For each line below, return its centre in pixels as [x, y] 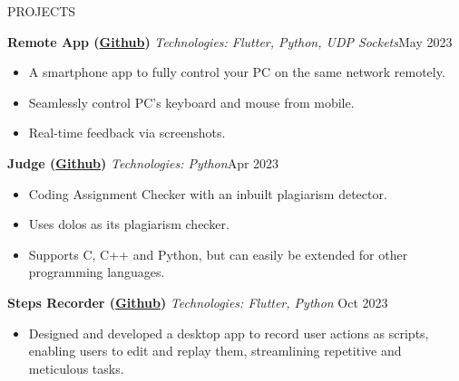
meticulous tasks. [76, 368]
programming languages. [97, 272]
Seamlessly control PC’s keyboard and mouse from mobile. [191, 102]
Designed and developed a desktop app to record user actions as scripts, [229, 333]
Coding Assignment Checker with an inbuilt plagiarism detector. [208, 193]
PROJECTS [42, 11]
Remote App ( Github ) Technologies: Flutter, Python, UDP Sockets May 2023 [230, 41]
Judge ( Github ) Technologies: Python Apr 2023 [143, 162]
